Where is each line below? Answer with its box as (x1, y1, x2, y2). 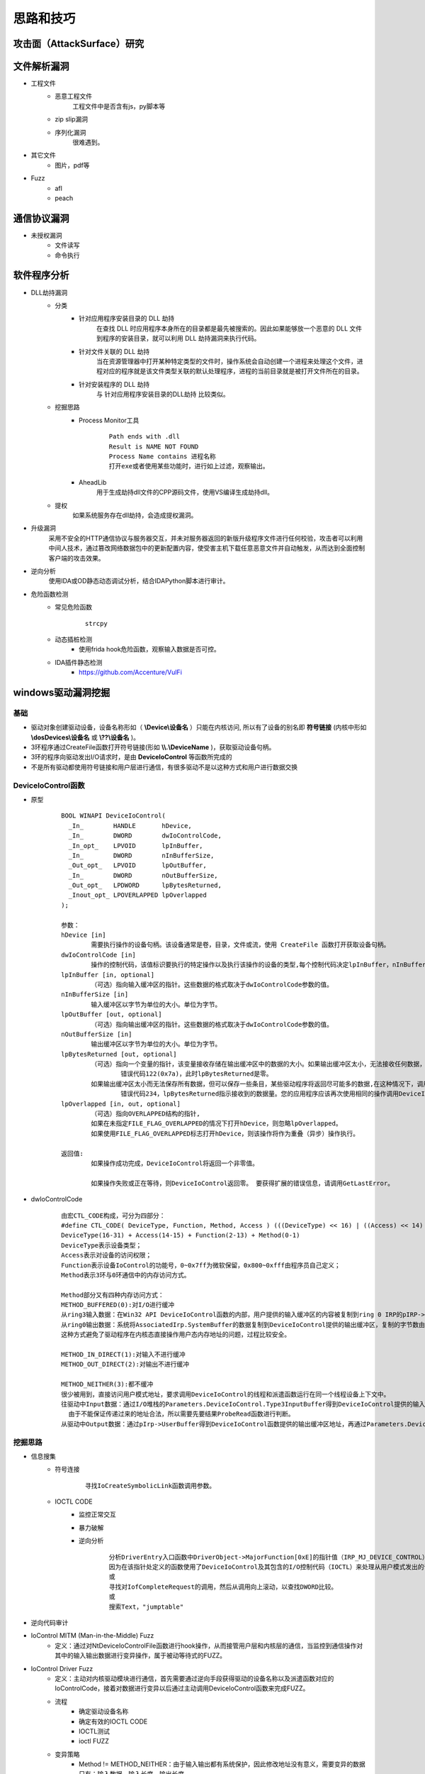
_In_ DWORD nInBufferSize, (68, 852, 215, 859)
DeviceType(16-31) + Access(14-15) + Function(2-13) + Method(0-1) (61, 1231, 300, 1240)
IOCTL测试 (79, 1726, 110, 1735)
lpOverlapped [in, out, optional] (61, 1100, 181, 1108)
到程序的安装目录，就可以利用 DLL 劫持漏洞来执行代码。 (96, 334, 261, 343)
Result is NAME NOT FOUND (108, 442, 199, 451)
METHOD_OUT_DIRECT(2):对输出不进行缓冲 (61, 1360, 190, 1369)
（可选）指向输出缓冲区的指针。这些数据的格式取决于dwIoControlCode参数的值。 (91, 1020, 333, 1028)
